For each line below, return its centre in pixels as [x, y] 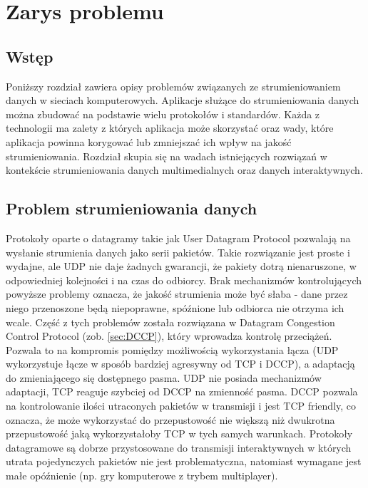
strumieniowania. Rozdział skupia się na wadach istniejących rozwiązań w [167, 156]
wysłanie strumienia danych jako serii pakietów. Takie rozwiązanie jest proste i [178, 252]
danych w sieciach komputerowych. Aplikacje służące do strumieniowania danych [183, 100]
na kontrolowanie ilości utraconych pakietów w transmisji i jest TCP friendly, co [181, 406]
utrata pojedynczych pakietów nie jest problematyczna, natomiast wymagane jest [184, 461]
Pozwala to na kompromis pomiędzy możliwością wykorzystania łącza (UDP [172, 349]
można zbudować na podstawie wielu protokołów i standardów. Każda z [163, 114]
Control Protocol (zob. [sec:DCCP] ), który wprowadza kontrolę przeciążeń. [169, 336]
